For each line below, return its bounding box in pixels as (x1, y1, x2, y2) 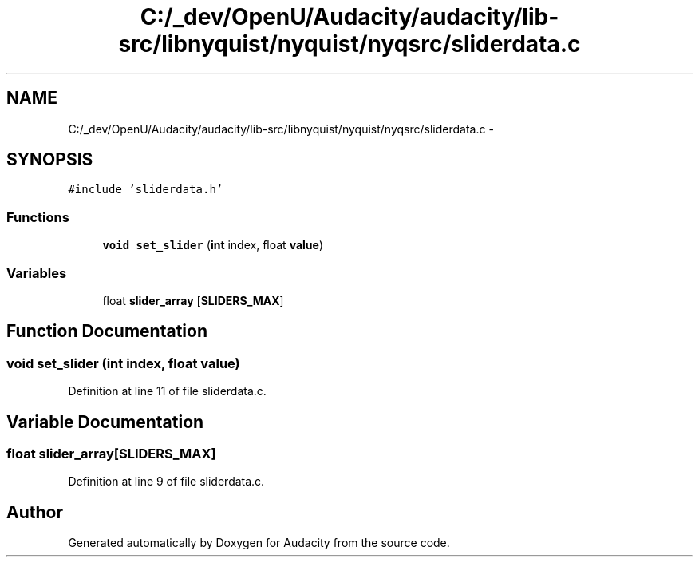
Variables (6, 264, 67, 281)
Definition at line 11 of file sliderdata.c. (68, 384, 267, 398)
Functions (6, 208, 69, 225)
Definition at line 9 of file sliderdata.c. (68, 474, 265, 489)
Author (6, 502, 63, 522)
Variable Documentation (6, 411, 204, 432)
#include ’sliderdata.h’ (68, 183, 223, 196)
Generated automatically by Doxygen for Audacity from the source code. (68, 536, 450, 550)
